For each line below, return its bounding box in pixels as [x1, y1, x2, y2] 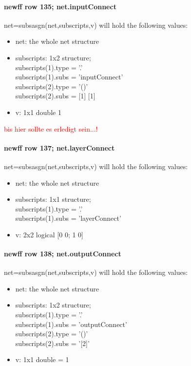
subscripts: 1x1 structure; [15, 194, 91, 204]
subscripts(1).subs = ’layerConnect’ [15, 213, 121, 223]
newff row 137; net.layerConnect [4, 142, 115, 153]
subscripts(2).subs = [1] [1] [15, 91, 95, 101]
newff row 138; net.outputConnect [4, 249, 121, 259]
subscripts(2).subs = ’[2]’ [15, 338, 90, 348]
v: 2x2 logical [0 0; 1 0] [15, 229, 84, 239]
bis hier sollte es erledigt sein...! [4, 123, 98, 134]
